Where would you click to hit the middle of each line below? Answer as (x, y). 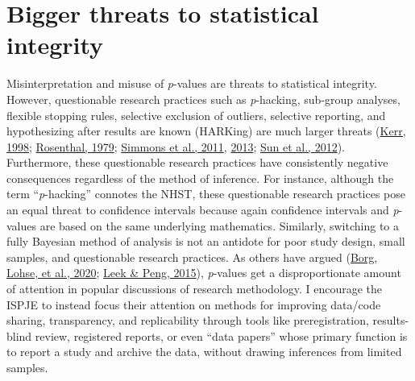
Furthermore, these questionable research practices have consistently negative (197, 162)
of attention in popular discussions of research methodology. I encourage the (195, 289)
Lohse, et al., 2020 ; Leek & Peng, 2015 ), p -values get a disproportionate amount (204, 273)
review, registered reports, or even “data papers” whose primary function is (221, 335)
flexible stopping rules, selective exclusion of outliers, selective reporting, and (196, 115)
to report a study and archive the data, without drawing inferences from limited (204, 352)
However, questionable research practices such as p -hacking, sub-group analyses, (203, 99)
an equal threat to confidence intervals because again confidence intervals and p (203, 210)
